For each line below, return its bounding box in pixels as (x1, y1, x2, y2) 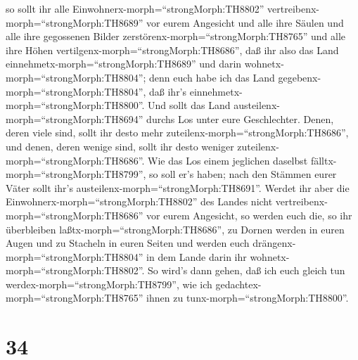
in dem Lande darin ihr (146, 249, 247, 264)
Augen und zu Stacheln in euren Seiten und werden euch (6, 236, 250, 250)
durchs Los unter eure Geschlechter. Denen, (146, 111, 334, 126)
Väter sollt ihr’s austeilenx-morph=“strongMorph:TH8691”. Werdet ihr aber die (6, 180, 350, 195)
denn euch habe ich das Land (149, 70, 275, 84)
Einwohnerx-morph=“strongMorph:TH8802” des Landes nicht (6, 194, 273, 209)
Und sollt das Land (148, 98, 231, 112)
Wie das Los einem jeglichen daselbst (148, 153, 308, 167)
